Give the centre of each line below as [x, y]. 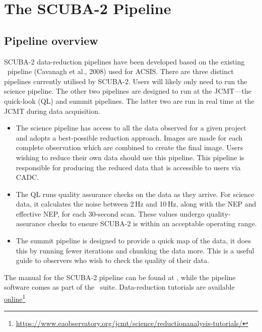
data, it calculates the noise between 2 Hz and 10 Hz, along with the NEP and [136, 204]
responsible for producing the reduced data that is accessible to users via [128, 167]
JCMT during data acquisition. [52, 111]
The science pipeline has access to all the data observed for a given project [131, 128]
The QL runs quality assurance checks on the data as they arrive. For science [135, 194]
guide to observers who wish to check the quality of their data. [113, 260]
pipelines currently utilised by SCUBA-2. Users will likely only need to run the [126, 81]
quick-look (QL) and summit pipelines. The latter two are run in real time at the [129, 101]
